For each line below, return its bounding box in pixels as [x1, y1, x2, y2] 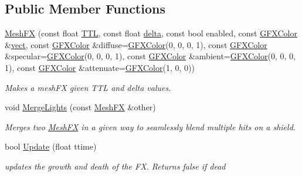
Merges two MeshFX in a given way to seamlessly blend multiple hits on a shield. [5, 120, 296, 133]
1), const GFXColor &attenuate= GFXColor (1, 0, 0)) [5, 61, 195, 73]
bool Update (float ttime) [5, 140, 97, 153]
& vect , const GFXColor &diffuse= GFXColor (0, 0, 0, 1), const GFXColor [5, 38, 267, 50]
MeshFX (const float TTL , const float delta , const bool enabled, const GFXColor [5, 27, 297, 39]
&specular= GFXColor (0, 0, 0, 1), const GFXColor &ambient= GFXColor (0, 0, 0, [5, 50, 296, 62]
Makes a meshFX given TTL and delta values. [5, 81, 171, 93]
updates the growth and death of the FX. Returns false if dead [5, 160, 226, 172]
